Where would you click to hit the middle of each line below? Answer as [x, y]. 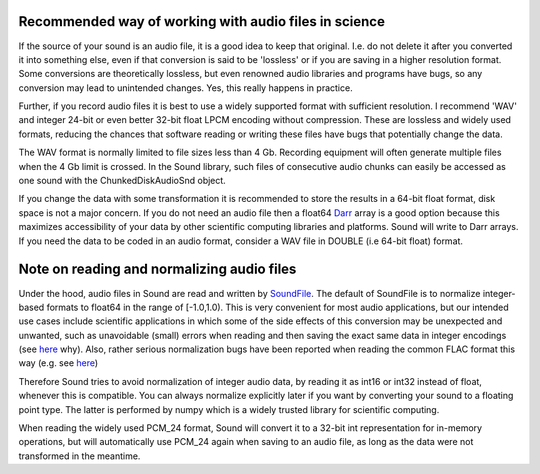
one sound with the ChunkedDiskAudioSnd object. [122, 181]
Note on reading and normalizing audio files [157, 269]
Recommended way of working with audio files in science [201, 21]
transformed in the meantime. [79, 456]
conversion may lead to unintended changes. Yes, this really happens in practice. [186, 87]
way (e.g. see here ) [58, 363]
